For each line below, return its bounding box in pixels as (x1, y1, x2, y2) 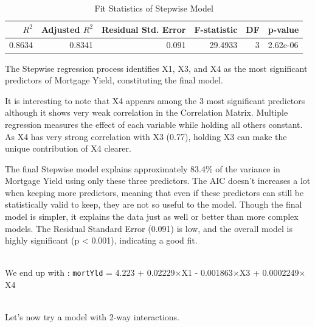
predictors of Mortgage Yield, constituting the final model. (5, 74, 223, 86)
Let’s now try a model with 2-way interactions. (5, 311, 180, 323)
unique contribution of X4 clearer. (5, 142, 131, 155)
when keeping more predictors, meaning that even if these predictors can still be (5, 186, 304, 199)
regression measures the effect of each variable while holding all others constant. (5, 118, 303, 130)
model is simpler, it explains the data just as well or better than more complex (5, 210, 299, 223)
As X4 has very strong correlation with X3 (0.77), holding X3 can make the (5, 130, 287, 142)
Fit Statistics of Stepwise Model (94, 2, 213, 14)
